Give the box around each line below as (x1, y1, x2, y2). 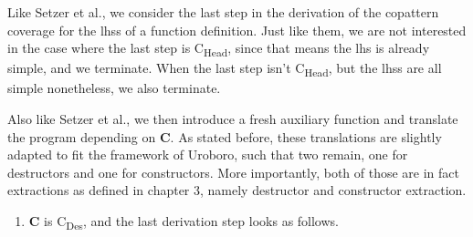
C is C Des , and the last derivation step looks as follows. (28, 211, 339, 232)
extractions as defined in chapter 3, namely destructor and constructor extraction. (7, 180, 467, 200)
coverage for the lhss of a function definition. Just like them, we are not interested (7, 20, 467, 39)
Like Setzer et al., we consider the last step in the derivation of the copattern (7, 3, 439, 21)
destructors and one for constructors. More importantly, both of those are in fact (7, 162, 460, 181)
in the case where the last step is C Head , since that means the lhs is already (7, 38, 430, 59)
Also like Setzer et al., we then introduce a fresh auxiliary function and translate (7, 109, 458, 129)
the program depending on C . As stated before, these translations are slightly (7, 127, 442, 146)
